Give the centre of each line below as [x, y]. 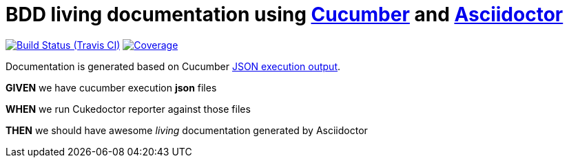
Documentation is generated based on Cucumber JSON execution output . [173, 66]
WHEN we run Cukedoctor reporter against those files [128, 109]
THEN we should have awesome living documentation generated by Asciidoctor [187, 130]
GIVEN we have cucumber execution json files [111, 87]
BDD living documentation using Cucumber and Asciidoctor [284, 14]
